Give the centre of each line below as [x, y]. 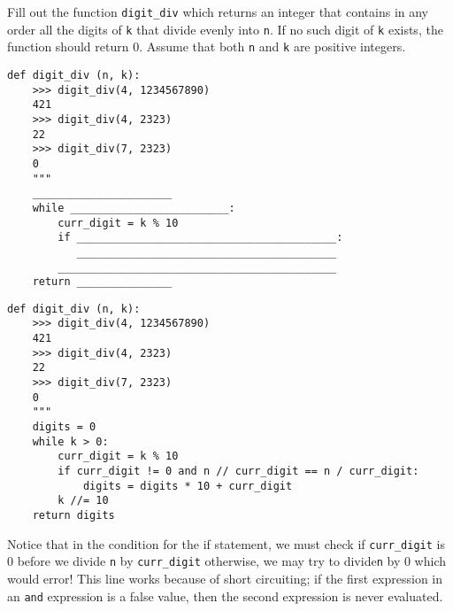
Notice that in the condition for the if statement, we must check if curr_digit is [226, 543]
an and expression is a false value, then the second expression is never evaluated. [225, 596]
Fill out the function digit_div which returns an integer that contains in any [218, 12]
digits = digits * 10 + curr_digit [188, 486]
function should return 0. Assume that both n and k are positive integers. [207, 46]
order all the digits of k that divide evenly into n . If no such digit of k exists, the [225, 29]
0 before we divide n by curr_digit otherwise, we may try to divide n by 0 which [226, 561]
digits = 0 [64, 427]
